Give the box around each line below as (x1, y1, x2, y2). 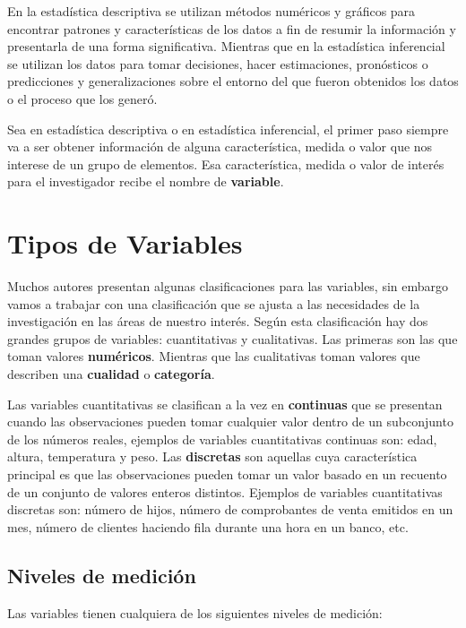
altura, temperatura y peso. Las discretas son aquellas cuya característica (7, 447, 418, 466)
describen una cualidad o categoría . (7, 365, 215, 383)
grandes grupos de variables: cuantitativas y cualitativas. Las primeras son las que (7, 329, 458, 348)
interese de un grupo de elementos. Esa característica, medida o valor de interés (7, 154, 444, 173)
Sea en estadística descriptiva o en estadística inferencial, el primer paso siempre (7, 119, 449, 138)
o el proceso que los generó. (7, 89, 158, 108)
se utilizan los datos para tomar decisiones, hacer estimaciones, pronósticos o (7, 54, 428, 73)
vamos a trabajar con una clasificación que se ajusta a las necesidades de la (7, 294, 420, 313)
